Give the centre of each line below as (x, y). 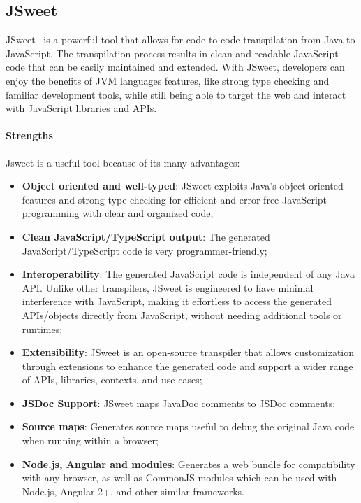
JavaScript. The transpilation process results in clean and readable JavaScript (172, 53)
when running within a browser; (90, 440)
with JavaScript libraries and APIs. (81, 108)
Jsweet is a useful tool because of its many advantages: (123, 162)
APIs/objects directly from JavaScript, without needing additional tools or (182, 314)
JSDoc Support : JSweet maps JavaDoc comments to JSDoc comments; (179, 403)
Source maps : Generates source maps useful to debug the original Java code (188, 426)
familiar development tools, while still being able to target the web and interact (176, 94)
